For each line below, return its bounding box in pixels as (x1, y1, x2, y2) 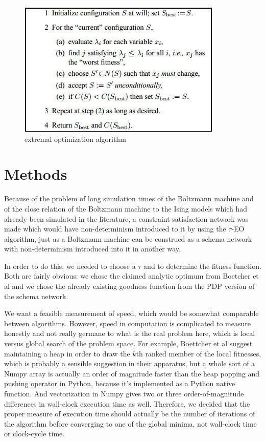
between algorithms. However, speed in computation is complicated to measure (4, 318, 251, 328)
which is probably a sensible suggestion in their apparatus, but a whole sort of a (4, 358, 255, 369)
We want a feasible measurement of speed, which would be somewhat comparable (4, 308, 259, 319)
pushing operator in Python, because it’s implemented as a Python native (4, 378, 235, 389)
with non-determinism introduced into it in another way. (4, 243, 181, 254)
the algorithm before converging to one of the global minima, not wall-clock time (4, 418, 257, 429)
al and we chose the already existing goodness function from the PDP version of (4, 281, 255, 291)
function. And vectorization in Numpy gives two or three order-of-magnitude (4, 388, 244, 398)
